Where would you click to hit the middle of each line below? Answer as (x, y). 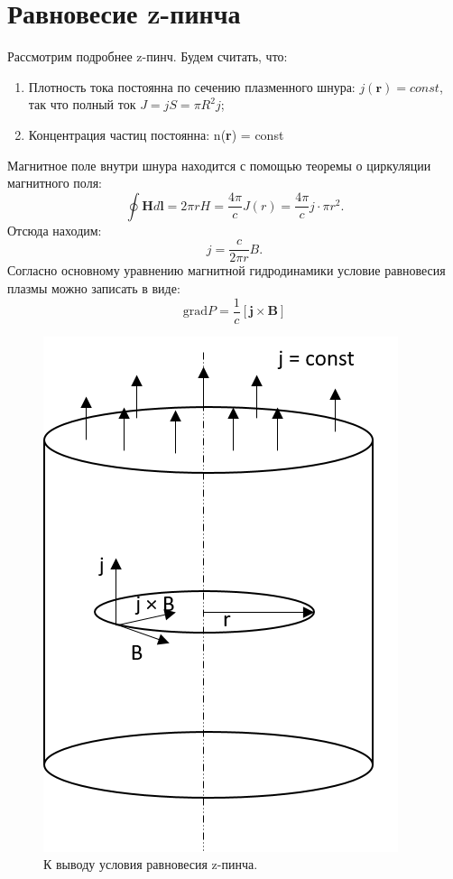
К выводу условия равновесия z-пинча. (151, 864)
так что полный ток (82, 104)
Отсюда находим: (55, 230)
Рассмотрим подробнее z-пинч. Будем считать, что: (148, 56)
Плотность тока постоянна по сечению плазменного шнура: (192, 86)
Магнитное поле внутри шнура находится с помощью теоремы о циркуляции (219, 165)
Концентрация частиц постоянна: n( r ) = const (156, 134)
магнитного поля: (55, 183)
